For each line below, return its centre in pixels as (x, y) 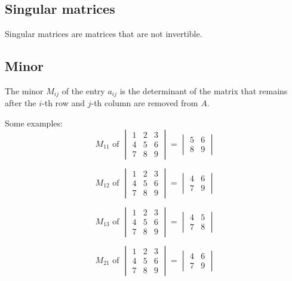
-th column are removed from (145, 103)
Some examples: (34, 123)
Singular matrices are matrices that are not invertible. (104, 34)
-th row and (64, 103)
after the (21, 103)
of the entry (83, 91)
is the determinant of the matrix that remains (204, 91)
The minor (24, 91)
